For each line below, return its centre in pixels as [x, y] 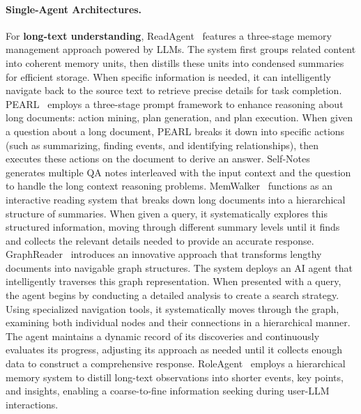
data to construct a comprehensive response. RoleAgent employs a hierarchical [176, 363]
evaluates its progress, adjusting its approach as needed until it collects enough [174, 350]
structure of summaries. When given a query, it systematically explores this [167, 213]
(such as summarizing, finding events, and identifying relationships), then [162, 145]
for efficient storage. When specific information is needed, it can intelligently [169, 76]
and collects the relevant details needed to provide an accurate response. [160, 240]
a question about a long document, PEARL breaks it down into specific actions [175, 131]
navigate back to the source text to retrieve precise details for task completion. [174, 90]
